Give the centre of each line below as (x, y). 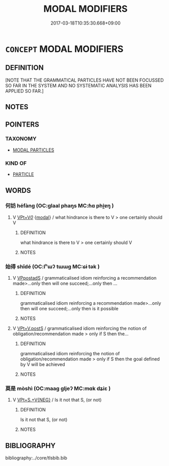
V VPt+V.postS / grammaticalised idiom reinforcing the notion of (79, 328)
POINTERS (22, 124)
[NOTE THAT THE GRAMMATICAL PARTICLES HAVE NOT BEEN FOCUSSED (84, 80)
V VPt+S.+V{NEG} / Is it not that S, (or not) (57, 400)
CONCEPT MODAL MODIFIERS (64, 49)
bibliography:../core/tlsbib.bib (36, 458)
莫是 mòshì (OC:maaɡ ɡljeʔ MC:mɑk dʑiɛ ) (58, 388)
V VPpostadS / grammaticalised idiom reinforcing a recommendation (84, 278)
